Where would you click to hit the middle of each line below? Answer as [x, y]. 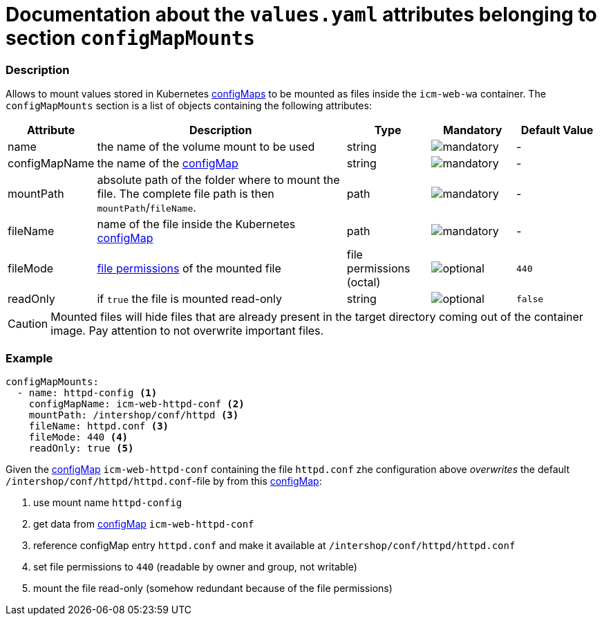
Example [29, 358]
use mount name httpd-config [108, 502]
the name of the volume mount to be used [206, 147]
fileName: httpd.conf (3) [99, 426]
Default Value [557, 130]
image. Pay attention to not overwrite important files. [187, 331]
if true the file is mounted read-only [189, 299]
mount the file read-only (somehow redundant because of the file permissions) [213, 588]
